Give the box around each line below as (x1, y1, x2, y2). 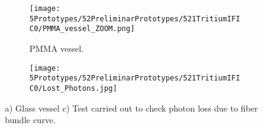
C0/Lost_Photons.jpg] (29, 84, 118, 93)
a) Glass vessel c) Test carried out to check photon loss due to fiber (5, 101, 258, 114)
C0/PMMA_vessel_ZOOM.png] (29, 24, 135, 34)
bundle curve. (5, 113, 56, 126)
